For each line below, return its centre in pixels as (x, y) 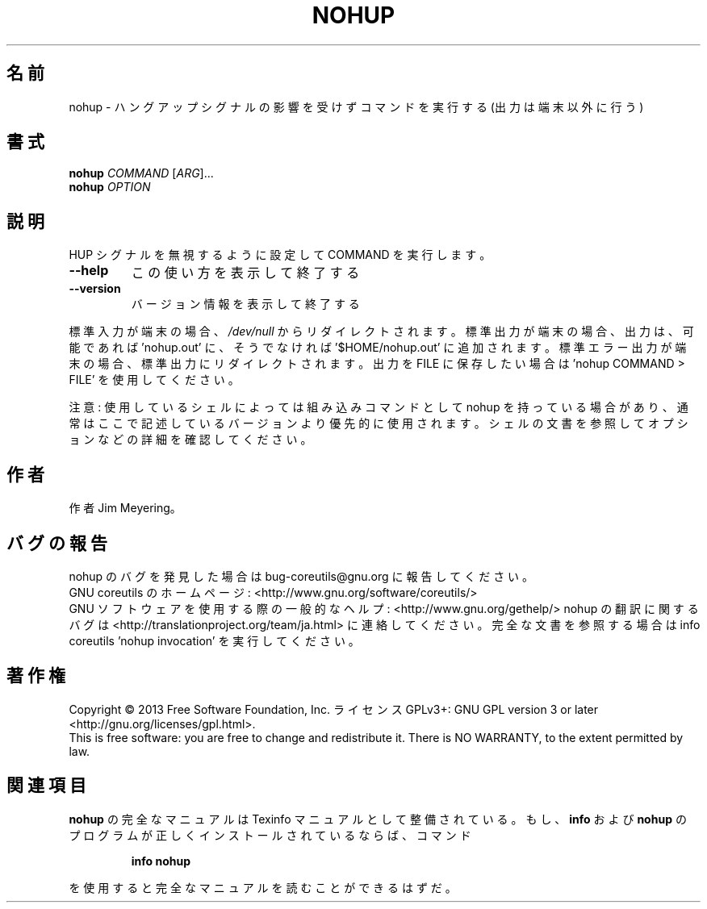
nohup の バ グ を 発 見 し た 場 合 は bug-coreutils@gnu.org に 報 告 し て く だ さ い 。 (301, 576)
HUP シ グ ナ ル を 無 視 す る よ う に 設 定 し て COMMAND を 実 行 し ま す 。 (280, 255)
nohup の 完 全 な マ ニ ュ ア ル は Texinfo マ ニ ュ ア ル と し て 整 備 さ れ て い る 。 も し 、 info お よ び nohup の (378, 819)
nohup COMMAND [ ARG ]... (141, 173)
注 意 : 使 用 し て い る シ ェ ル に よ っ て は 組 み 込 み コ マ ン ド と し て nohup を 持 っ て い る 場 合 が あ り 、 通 (379, 407)
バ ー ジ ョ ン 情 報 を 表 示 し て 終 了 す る (245, 304)
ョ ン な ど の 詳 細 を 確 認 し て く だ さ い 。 (190, 440)
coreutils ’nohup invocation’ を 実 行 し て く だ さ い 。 (214, 640)
